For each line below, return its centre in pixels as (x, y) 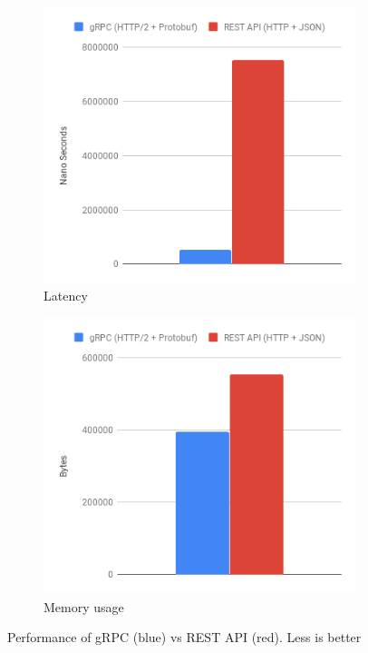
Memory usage (84, 606)
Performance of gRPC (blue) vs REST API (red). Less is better (184, 637)
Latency (66, 296)
